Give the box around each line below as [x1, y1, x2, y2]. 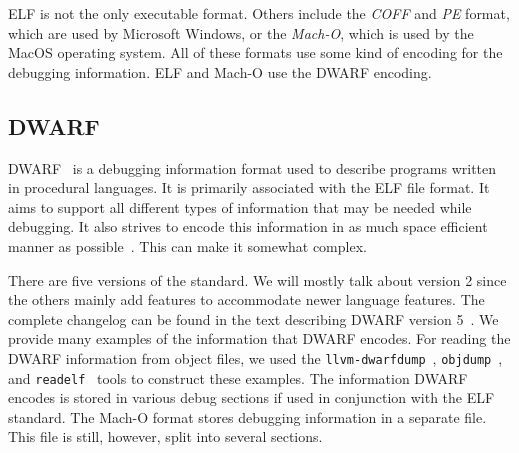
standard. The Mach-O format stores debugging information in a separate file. [8, 406, 487, 427]
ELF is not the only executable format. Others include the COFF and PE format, [8, 3, 510, 23]
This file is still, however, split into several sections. [8, 426, 323, 447]
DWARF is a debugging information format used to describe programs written [8, 157, 497, 178]
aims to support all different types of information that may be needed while [8, 196, 472, 217]
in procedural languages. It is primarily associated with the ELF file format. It [8, 177, 490, 198]
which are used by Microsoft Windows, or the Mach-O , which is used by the [8, 22, 474, 43]
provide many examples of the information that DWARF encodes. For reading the [8, 328, 511, 349]
